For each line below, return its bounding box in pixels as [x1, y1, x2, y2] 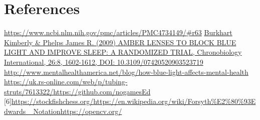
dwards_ [4, 105, 31, 116]
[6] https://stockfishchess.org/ [4, 96, 94, 106]
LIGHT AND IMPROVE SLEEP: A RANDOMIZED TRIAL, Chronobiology [4, 47, 242, 57]
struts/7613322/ [4, 86, 54, 96]
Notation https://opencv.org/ [33, 105, 122, 116]
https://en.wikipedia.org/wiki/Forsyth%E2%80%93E [93, 96, 256, 106]
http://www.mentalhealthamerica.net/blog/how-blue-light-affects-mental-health [4, 66, 248, 77]
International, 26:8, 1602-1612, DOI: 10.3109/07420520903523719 [4, 56, 203, 67]
